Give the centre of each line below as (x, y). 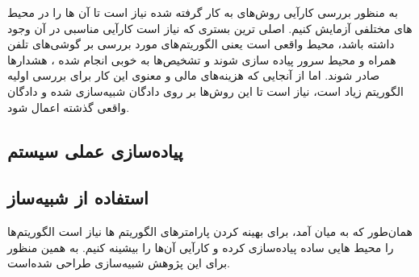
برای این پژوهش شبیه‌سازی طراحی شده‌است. (119, 263)
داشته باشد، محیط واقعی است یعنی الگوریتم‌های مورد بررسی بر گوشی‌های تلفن (201, 44)
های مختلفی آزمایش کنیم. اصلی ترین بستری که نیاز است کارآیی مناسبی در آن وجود (210, 28)
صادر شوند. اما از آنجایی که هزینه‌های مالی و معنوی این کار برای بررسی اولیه (194, 75)
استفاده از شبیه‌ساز (78, 198)
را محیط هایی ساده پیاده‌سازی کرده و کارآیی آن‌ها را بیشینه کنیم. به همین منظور (201, 247)
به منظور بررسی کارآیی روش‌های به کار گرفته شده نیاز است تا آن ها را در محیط (203, 12)
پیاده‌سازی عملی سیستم (95, 150)
